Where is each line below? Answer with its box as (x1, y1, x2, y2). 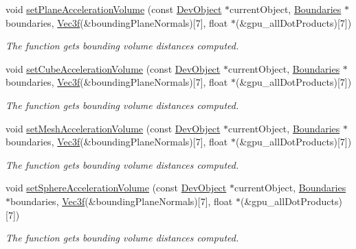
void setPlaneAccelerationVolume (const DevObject (5, 2, 222, 16)
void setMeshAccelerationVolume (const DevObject (5, 121, 221, 135)
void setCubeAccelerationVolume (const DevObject (5, 61, 221, 75)
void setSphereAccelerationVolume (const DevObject (5, 180, 227, 195)
